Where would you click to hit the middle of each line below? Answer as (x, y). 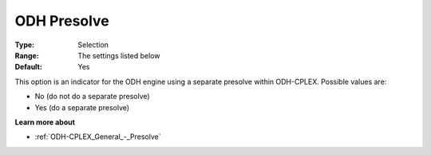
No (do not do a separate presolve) (93, 97)
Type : (25, 45)
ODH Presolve (62, 21)
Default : (29, 67)
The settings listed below (119, 55)
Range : (27, 55)
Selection (93, 45)
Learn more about (45, 122)
